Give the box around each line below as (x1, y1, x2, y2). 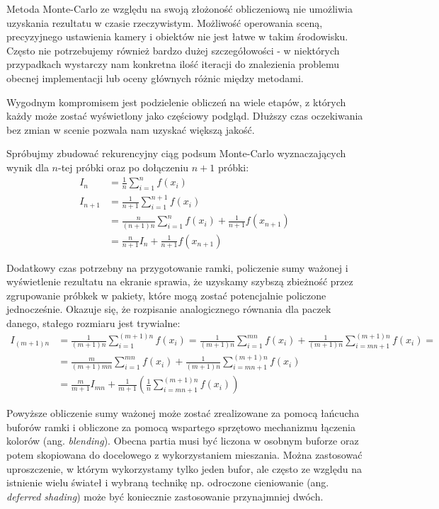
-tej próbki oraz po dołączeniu (57, 159, 189, 174)
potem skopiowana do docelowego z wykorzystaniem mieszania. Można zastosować (6, 447, 363, 462)
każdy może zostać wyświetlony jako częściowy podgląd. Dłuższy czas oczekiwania (6, 108, 363, 123)
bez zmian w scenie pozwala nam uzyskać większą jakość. (6, 122, 255, 137)
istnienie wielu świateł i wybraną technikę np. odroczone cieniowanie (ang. (6, 475, 329, 490)
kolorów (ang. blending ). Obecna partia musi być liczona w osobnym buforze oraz (6, 433, 359, 448)
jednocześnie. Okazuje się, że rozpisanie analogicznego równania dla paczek (6, 302, 331, 316)
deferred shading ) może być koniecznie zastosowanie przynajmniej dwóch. (6, 488, 324, 503)
